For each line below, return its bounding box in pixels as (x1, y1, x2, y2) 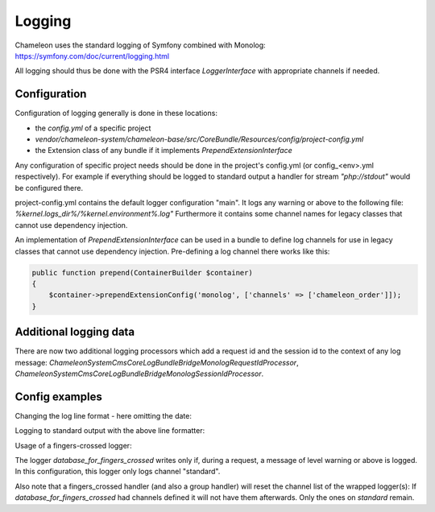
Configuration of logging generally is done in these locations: (14, 109, 217, 118)
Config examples (14, 390, 102, 403)
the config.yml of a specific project (35, 123, 151, 133)
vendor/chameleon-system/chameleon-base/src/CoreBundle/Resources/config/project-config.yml (35, 134, 364, 144)
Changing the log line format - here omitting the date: (14, 411, 193, 420)
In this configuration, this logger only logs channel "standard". (14, 467, 221, 477)
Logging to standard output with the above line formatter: (14, 426, 205, 436)
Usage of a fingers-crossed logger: (14, 440, 132, 450)
